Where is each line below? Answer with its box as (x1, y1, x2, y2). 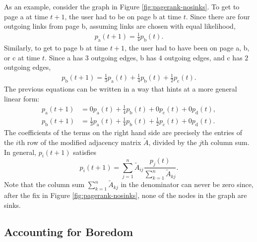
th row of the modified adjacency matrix (18, 137, 141, 147)
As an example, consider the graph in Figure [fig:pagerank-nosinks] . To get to (4, 1, 240, 11)
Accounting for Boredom (4, 224, 133, 239)
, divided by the (148, 137, 197, 147)
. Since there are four (186, 11, 250, 21)
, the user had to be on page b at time (64, 11, 182, 21)
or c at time (4, 52, 40, 62)
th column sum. (201, 137, 250, 147)
